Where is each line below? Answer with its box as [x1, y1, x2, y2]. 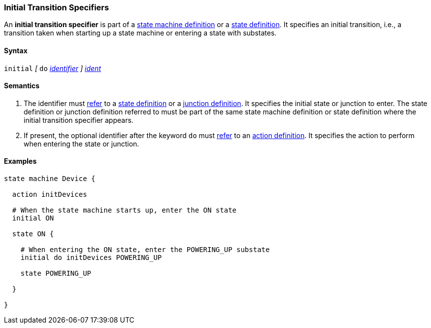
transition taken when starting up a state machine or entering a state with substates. [4, 29, 277, 37]
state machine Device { [4, 175, 96, 183]
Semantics [4, 81, 40, 90]
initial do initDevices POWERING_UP [20, 254, 162, 262]
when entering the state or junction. [24, 139, 139, 148]
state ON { [12, 230, 54, 238]
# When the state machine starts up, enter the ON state [12, 206, 237, 215]
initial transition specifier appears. [24, 115, 133, 124]
